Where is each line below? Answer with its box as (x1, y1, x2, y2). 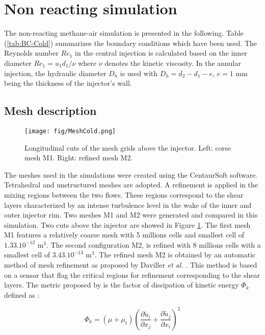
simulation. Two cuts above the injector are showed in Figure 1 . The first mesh (4, 219, 251, 230)
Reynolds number (4, 47, 59, 58)
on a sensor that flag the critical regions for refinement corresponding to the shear (4, 269, 260, 280)
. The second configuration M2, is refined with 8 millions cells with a (46, 239, 261, 250)
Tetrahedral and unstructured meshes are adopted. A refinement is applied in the (4, 179, 258, 190)
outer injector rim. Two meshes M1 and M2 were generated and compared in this (4, 209, 258, 220)
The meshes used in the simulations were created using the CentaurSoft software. (4, 169, 258, 180)
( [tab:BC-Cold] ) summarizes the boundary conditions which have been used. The (4, 37, 257, 48)
